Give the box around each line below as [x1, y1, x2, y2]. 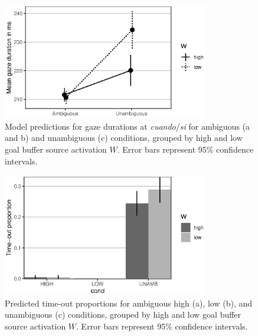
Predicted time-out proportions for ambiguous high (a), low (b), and [5, 297, 253, 309]
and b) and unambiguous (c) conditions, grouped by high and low [5, 131, 243, 144]
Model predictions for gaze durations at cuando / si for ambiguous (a [5, 120, 250, 132]
